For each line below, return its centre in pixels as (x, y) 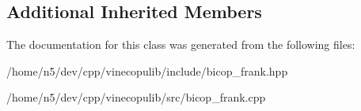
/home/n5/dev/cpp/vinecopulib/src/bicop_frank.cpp (136, 97)
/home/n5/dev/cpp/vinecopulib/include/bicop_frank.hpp (147, 70)
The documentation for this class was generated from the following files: (181, 44)
